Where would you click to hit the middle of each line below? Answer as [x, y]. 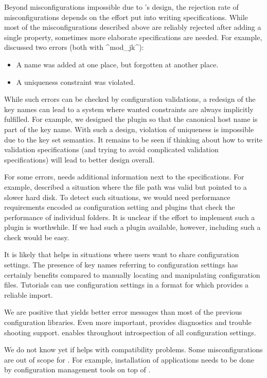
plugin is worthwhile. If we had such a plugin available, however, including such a [132, 227]
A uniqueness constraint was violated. [76, 82]
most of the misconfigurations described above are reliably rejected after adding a [133, 27]
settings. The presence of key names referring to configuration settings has [121, 265]
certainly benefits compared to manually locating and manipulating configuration [132, 274]
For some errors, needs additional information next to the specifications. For [124, 177]
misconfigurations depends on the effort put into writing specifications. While [126, 17]
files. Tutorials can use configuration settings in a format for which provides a [127, 285]
